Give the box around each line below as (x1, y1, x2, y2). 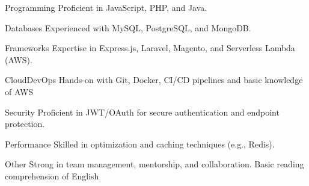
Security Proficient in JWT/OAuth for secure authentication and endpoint (5, 105, 280, 118)
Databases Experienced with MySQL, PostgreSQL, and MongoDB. (5, 21, 251, 34)
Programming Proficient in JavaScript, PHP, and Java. (5, 1, 207, 13)
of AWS (5, 85, 34, 98)
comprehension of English (5, 169, 99, 182)
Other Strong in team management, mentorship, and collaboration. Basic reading (5, 158, 304, 170)
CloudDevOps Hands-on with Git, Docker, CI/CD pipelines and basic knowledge (5, 73, 303, 86)
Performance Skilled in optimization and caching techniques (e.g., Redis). (5, 137, 275, 150)
